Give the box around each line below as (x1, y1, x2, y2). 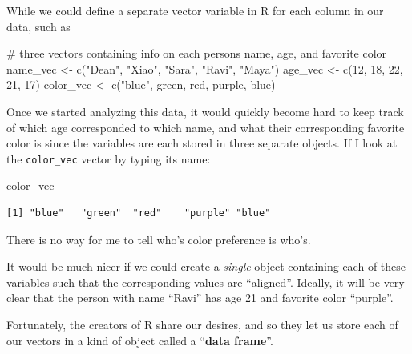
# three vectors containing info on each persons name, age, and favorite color (6, 45, 387, 62)
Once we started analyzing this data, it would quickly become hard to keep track (6, 103, 404, 119)
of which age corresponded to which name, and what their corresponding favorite (6, 119, 405, 135)
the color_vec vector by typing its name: (6, 150, 211, 167)
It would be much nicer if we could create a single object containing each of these (6, 258, 406, 275)
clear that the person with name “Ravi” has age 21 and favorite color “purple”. (6, 289, 394, 306)
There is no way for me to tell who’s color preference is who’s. (6, 231, 311, 247)
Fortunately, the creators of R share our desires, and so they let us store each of (6, 316, 398, 332)
